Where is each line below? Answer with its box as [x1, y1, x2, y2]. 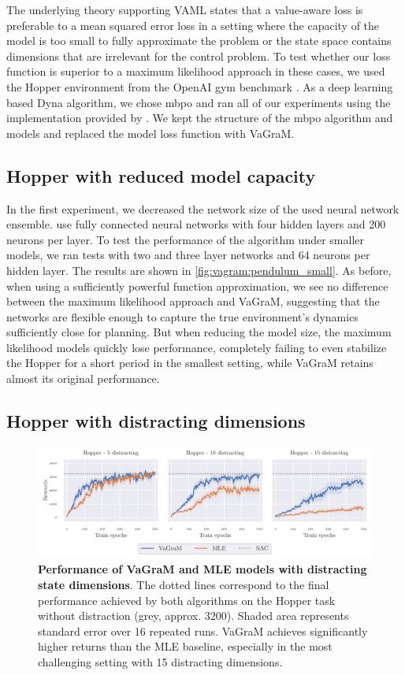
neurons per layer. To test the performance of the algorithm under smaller [6, 231, 364, 247]
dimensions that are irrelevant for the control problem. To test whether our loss [6, 47, 391, 64]
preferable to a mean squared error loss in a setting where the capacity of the [6, 17, 380, 33]
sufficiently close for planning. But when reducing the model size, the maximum [6, 324, 392, 340]
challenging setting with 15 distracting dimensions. [38, 654, 283, 670]
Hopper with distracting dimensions [6, 409, 306, 433]
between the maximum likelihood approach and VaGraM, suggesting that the [6, 293, 380, 310]
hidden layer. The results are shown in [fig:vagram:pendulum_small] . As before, [6, 261, 392, 278]
